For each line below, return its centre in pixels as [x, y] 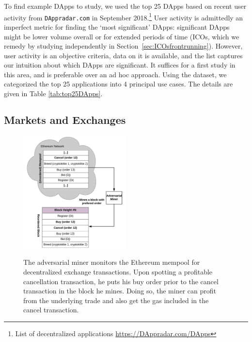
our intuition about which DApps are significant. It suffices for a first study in [120, 65]
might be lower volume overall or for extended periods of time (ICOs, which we [122, 36]
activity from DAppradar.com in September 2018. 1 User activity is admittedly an [124, 17]
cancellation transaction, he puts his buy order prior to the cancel [121, 281]
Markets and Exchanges [65, 120]
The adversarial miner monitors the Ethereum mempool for [112, 262]
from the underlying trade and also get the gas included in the [116, 300]
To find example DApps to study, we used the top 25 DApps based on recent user [125, 6]
